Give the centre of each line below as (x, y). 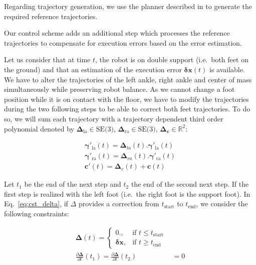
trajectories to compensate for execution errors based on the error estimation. (123, 42)
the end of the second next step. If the (190, 184)
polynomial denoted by (39, 128)
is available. (227, 69)
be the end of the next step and (73, 184)
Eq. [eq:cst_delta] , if (36, 204)
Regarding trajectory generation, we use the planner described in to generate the (128, 6)
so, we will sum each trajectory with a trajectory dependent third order (114, 118)
